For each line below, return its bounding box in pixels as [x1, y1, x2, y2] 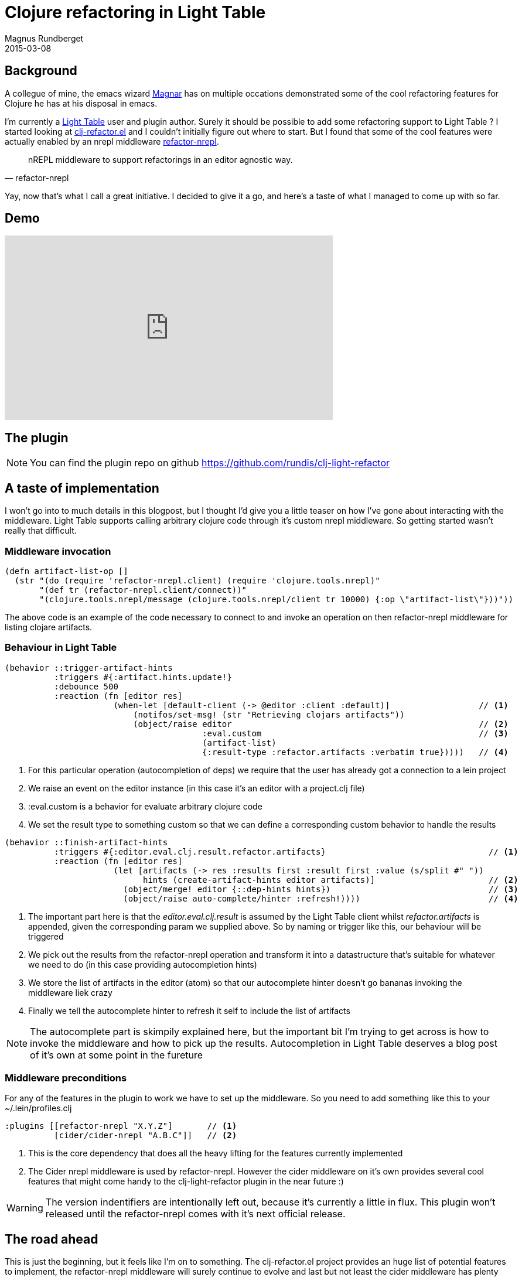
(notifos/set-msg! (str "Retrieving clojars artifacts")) [133, 709, 405, 719]
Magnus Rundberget [5, 33, 84, 43]
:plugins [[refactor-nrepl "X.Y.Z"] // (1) [5, 1121, 237, 1131]
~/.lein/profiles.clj [5, 1103, 72, 1114]
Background [5, 63, 77, 78]
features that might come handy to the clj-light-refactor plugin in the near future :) [28, 1176, 344, 1187]
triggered [28, 931, 64, 941]
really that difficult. [5, 525, 77, 536]
